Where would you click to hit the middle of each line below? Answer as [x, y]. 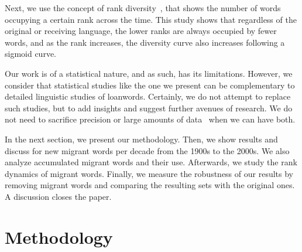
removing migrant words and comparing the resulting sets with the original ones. [150, 185]
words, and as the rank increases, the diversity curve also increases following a [145, 42]
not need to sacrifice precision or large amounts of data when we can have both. [150, 119]
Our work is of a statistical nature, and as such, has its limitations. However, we [149, 73]
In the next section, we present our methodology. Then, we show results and [141, 139]
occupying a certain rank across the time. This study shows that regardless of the [151, 19]
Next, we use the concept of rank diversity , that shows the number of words [143, 8]
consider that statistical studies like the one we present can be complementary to [150, 85]
